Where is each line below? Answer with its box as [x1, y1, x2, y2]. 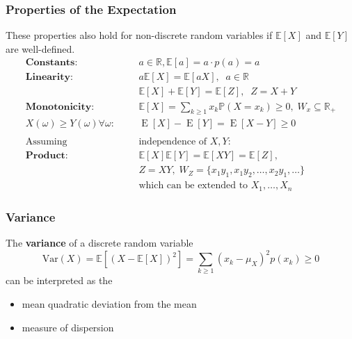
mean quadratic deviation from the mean [22, 297, 197, 311]
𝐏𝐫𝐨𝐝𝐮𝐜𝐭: [25, 151, 68, 161]
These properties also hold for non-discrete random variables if [6, 28, 273, 42]
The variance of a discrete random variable [6, 235, 193, 249]
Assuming [25, 137, 67, 147]
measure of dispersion [22, 320, 114, 334]
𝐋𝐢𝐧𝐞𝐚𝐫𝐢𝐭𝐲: [25, 72, 73, 83]
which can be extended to [138, 181, 248, 191]
